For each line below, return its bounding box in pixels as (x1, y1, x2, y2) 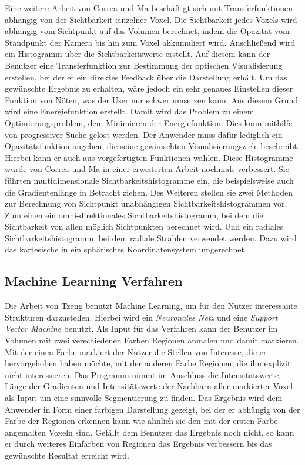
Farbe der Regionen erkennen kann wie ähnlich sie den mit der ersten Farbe (5, 415, 278, 427)
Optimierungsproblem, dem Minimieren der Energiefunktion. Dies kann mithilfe (5, 116, 293, 129)
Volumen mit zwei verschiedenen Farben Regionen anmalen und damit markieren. (5, 334, 299, 346)
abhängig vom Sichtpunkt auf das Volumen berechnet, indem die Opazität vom (5, 25, 290, 37)
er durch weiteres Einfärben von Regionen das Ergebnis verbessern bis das (5, 437, 272, 450)
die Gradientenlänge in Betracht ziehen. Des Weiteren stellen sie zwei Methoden (5, 186, 293, 198)
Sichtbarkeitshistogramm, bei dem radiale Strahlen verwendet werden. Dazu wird (5, 231, 297, 244)
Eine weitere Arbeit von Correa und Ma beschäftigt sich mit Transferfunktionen (5, 2, 293, 14)
